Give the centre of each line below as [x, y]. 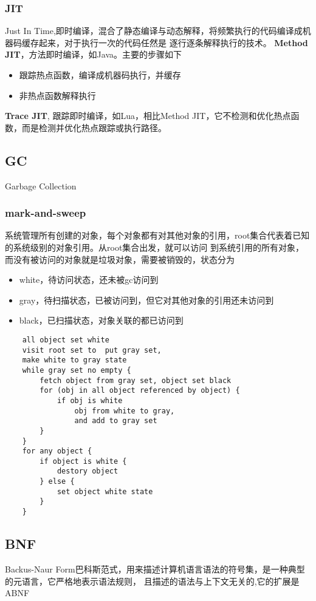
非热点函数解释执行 [57, 95]
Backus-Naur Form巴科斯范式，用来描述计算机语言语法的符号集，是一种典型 [155, 569]
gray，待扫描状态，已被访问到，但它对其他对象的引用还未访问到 [146, 300]
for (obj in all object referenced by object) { [140, 391]
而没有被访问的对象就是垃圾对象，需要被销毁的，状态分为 [120, 259]
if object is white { [83, 461]
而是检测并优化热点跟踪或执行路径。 [94, 127]
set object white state [105, 491]
